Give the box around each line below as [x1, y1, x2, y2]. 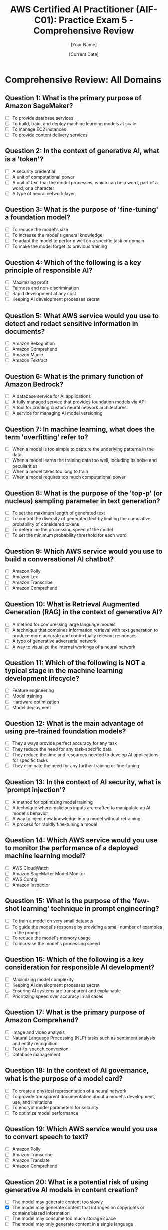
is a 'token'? [5, 155, 44, 164]
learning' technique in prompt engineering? [20, 904, 159, 913]
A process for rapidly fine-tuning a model [12, 821, 97, 827]
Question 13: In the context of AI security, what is [5, 778, 161, 786]
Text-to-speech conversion [12, 1046, 69, 1052]
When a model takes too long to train [12, 468, 89, 475]
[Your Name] [70, 41, 97, 47]
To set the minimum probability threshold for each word [12, 532, 127, 538]
